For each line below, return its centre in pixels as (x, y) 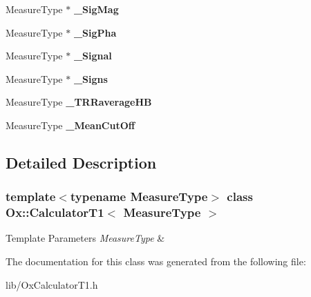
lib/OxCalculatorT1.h (52, 284)
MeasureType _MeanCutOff (70, 125)
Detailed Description (81, 162)
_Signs (91, 78)
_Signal (93, 56)
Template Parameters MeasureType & (85, 238)
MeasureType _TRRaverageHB (79, 102)
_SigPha (95, 32)
